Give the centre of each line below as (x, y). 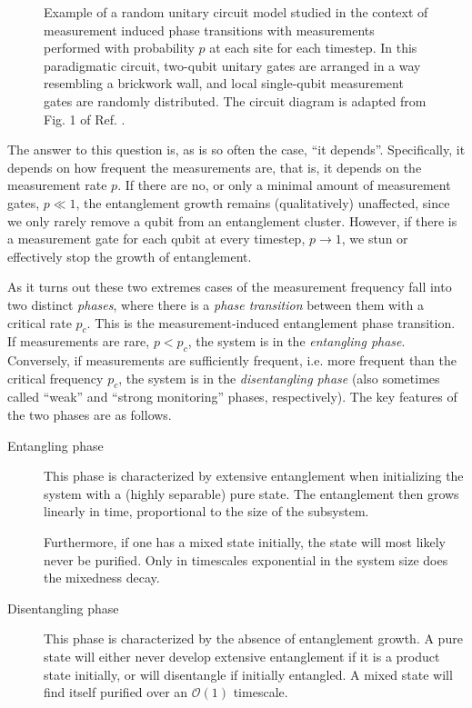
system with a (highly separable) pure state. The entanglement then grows (251, 493)
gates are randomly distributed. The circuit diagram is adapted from (235, 100)
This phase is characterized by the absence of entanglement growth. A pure (253, 638)
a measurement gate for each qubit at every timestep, (156, 239)
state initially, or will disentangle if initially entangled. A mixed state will (248, 674)
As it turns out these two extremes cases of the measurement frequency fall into (230, 287)
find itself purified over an (116, 692)
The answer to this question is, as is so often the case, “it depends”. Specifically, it (236, 150)
